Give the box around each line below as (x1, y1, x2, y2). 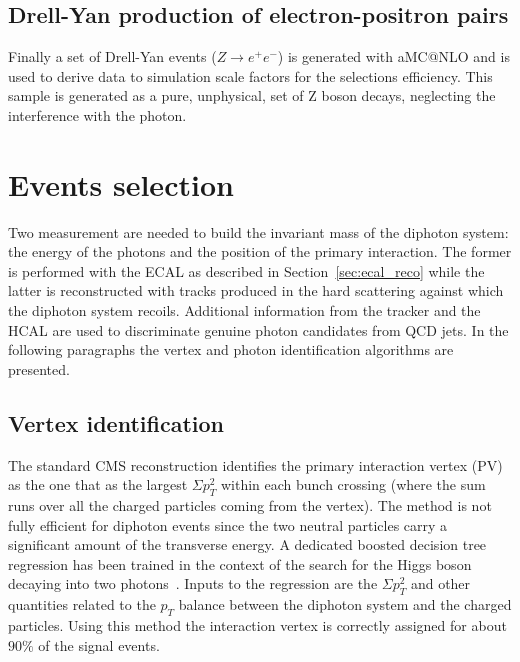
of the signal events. (38, 634, 160, 655)
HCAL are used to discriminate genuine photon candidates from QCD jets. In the (8, 319, 509, 340)
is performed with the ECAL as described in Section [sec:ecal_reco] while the (8, 260, 485, 281)
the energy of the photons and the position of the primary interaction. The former (8, 241, 512, 262)
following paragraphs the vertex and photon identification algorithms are (8, 339, 454, 360)
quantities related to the (8, 594, 156, 615)
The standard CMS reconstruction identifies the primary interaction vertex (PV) (8, 454, 503, 475)
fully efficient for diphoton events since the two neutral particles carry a (8, 514, 448, 535)
